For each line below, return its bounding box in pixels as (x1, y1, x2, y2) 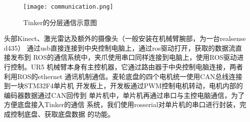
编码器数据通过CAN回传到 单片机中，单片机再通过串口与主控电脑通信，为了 (4, 90, 245, 100)
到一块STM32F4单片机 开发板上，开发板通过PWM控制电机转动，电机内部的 (4, 81, 243, 91)
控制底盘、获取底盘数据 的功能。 (10, 109, 115, 119)
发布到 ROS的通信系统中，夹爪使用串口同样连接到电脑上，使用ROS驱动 (10, 52, 237, 62)
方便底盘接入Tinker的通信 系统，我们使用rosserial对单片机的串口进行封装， (4, 99, 240, 109)
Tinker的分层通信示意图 (23, 17, 97, 27)
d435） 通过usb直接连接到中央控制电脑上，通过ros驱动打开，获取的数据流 (4, 42, 235, 53)
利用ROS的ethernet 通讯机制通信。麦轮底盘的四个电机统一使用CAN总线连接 (4, 71, 242, 81)
